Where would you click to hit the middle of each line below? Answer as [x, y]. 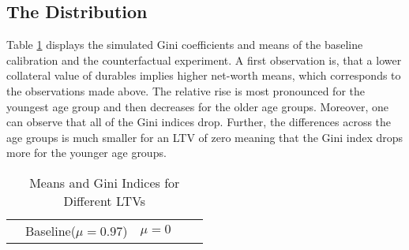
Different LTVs [105, 200]
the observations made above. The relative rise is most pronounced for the [186, 90]
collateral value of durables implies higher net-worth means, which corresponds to [204, 75]
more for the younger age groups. [86, 153]
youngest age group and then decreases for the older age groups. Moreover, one [197, 106]
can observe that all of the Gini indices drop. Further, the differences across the [199, 122]
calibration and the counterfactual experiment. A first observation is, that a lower [204, 60]
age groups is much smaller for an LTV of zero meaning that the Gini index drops [205, 137]
